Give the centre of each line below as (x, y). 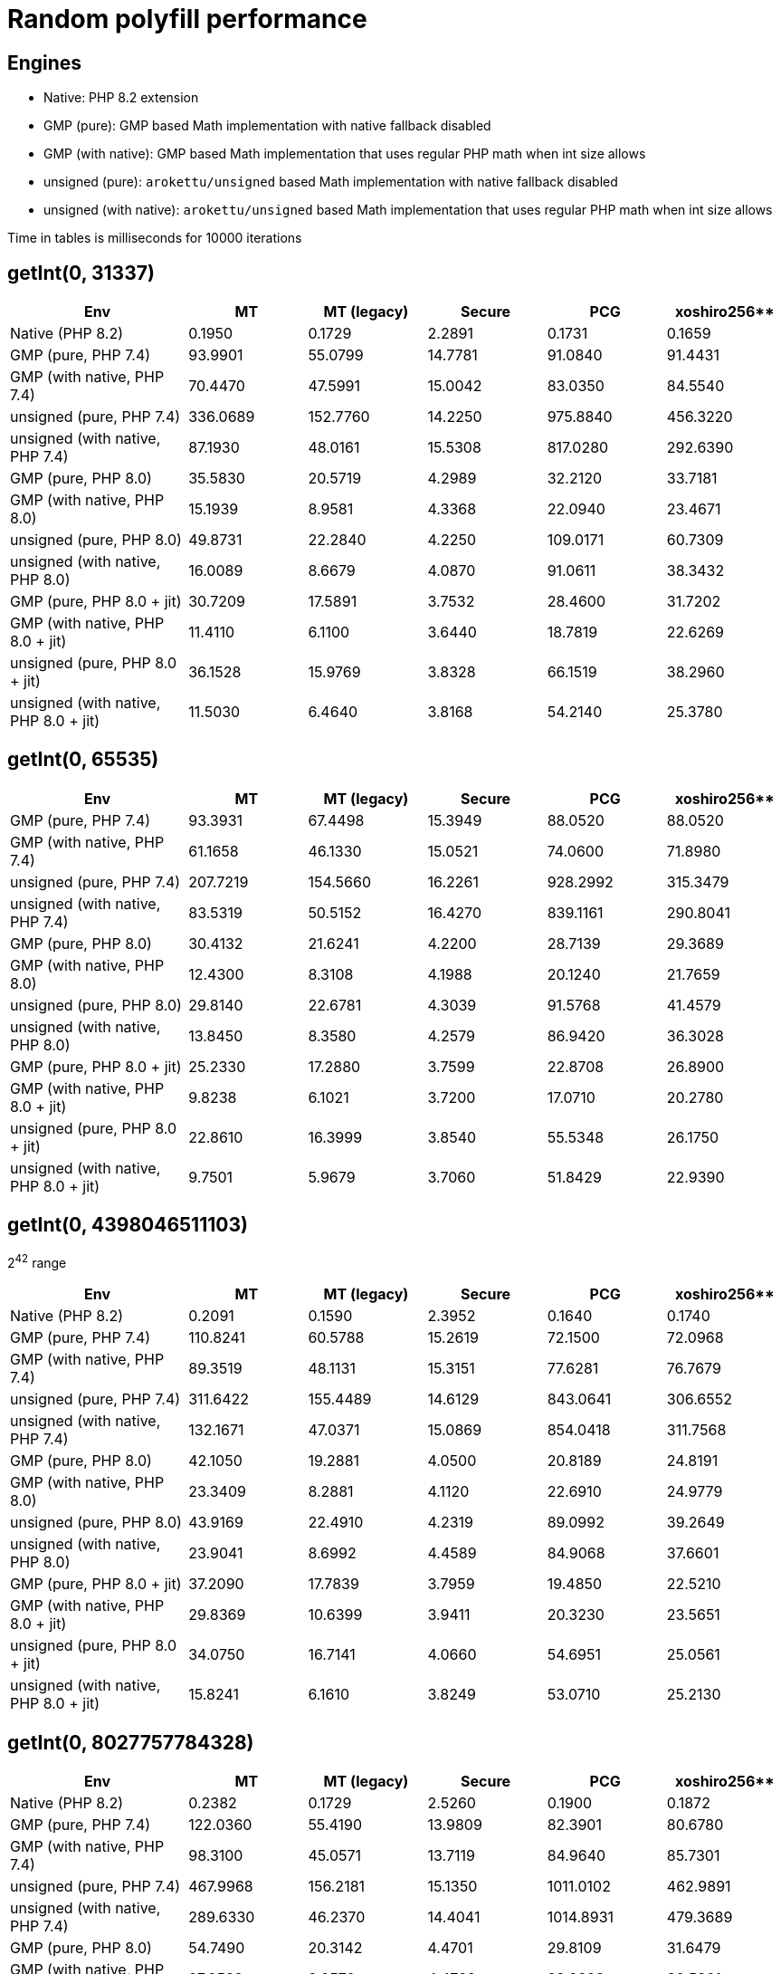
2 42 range (37, 1261)
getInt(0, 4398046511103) (128, 1225)
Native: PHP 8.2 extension (121, 98)
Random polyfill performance (187, 19)
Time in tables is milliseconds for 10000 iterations (155, 238)
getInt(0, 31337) (81, 273)
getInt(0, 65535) (83, 760)
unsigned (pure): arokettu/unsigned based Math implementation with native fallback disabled (331, 182)
